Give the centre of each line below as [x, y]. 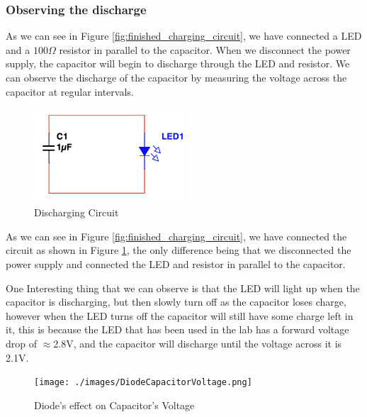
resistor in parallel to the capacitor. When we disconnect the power [205, 49]
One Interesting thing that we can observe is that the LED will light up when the [183, 288]
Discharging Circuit [77, 212]
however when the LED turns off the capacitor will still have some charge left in [180, 315]
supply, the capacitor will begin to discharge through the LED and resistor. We [178, 63]
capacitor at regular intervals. [70, 91]
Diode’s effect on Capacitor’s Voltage [114, 405]
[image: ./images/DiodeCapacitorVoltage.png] [143, 383]
